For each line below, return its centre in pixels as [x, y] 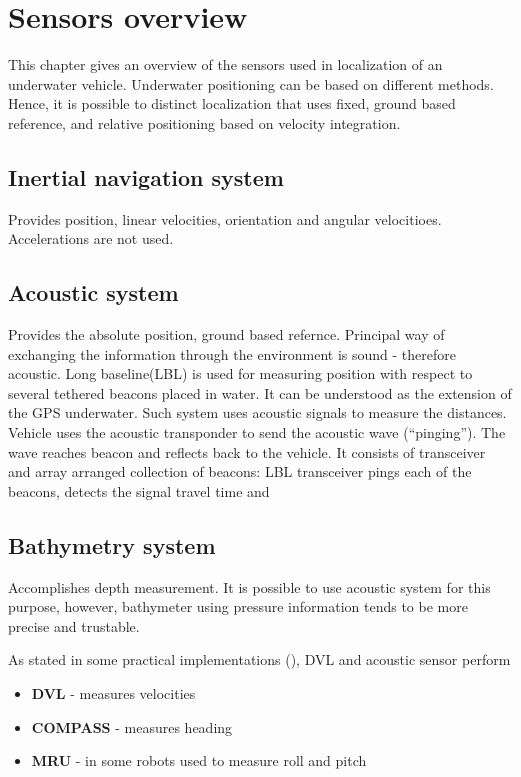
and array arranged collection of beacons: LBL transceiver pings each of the [240, 471]
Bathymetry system [112, 544]
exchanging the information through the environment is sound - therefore [232, 353]
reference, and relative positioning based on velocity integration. [204, 122]
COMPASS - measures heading [132, 726]
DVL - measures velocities [113, 693]
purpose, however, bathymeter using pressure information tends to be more [238, 606]
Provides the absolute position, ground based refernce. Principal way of [226, 334]
